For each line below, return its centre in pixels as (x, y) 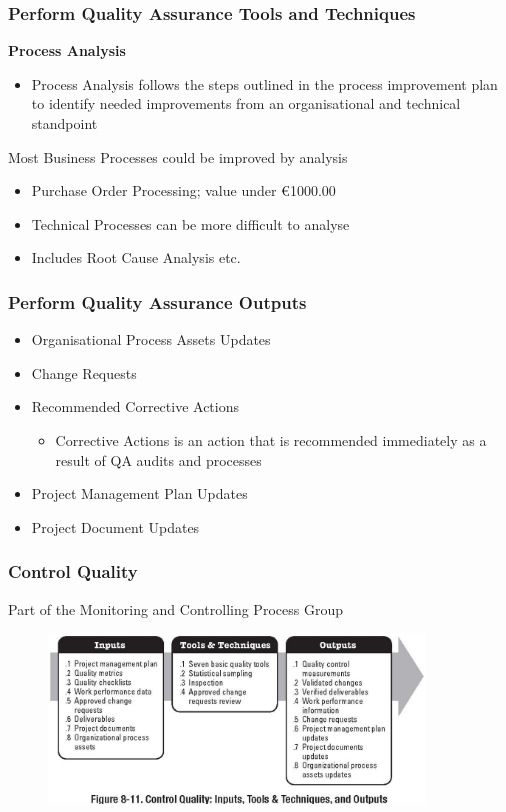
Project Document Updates (115, 526)
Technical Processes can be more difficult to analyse (190, 223)
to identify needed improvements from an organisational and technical (246, 103)
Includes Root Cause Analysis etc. (136, 257)
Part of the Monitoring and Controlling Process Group (175, 608)
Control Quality (73, 571)
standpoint (64, 123)
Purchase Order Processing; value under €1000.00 (183, 190)
